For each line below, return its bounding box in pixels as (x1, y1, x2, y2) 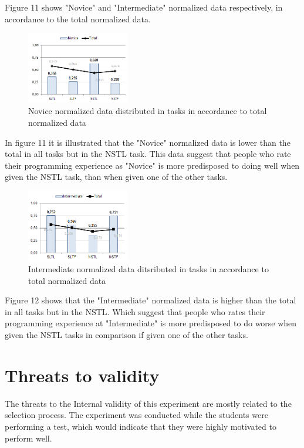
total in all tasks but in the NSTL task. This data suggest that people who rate (5, 148, 291, 160)
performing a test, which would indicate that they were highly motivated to (5, 420, 276, 432)
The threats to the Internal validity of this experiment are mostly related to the (5, 397, 292, 409)
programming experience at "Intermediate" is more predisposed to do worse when (5, 317, 297, 329)
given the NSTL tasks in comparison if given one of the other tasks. (5, 329, 248, 341)
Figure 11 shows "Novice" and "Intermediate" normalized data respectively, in (5, 1, 283, 13)
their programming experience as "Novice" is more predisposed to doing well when (5, 159, 300, 171)
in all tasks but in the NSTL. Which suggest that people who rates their (5, 305, 265, 317)
